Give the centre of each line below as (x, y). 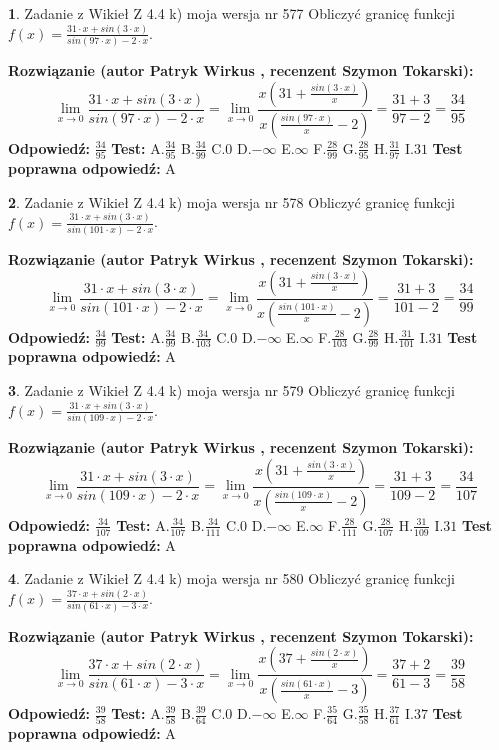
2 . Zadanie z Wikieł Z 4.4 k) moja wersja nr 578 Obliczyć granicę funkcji (231, 201)
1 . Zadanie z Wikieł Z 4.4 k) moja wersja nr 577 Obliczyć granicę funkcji (231, 13)
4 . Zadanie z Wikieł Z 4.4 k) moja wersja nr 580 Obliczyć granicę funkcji (231, 578)
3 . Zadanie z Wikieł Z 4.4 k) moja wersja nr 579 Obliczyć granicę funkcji (231, 389)
